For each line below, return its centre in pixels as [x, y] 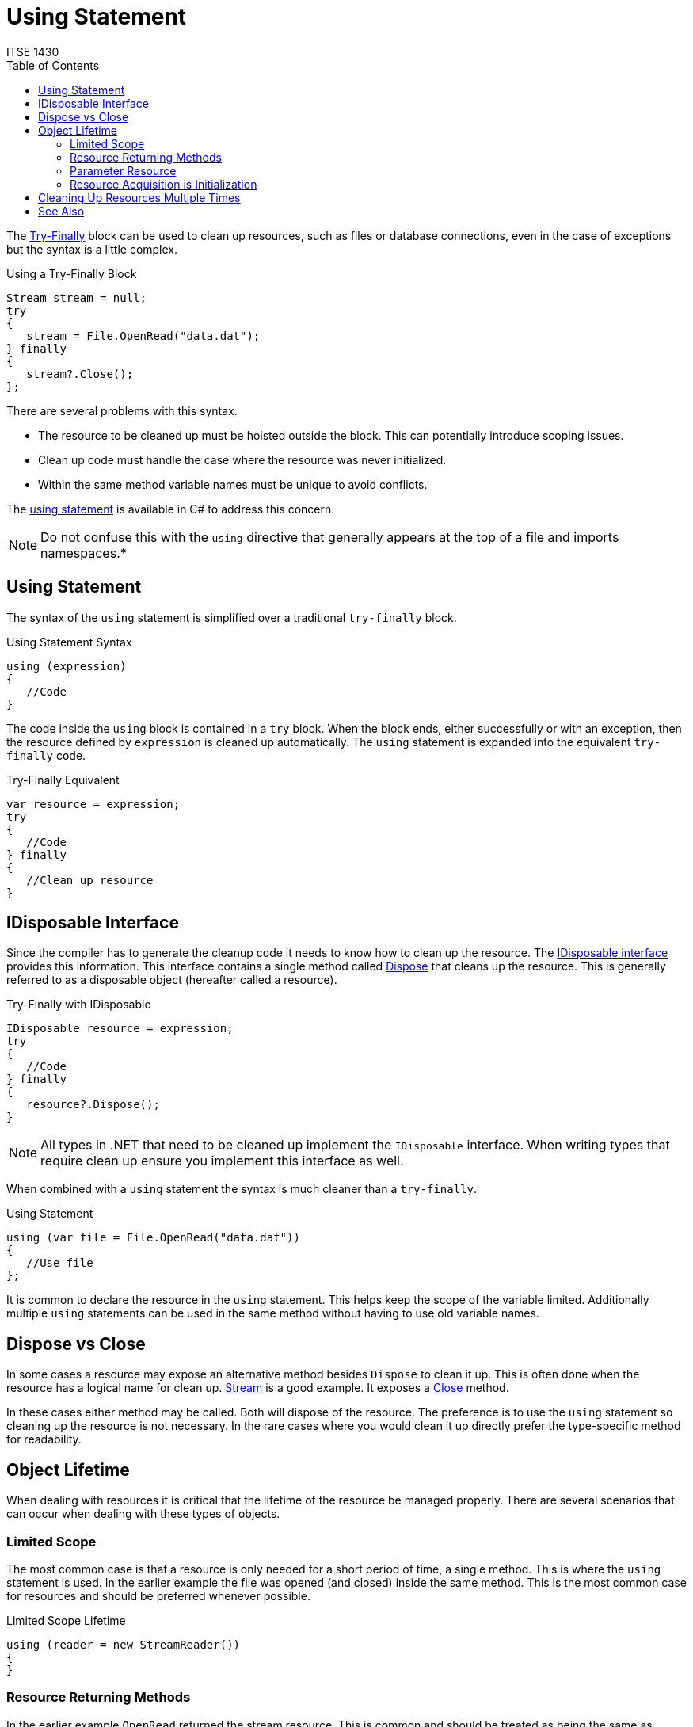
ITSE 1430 [33, 51]
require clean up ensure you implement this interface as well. [222, 1161]
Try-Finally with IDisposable [79, 1005]
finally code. [46, 755]
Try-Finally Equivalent [63, 780]
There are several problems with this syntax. [122, 410]
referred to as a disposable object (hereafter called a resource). [172, 980]
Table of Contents [53, 65]
